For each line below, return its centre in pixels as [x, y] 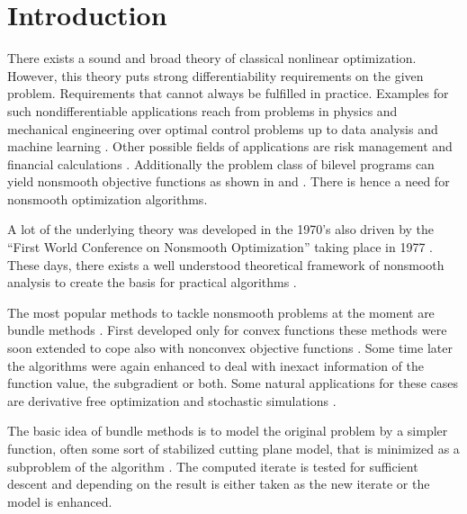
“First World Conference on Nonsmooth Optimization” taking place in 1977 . [220, 247]
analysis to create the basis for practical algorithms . [152, 282]
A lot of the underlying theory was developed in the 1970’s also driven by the [221, 229]
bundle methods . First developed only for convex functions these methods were [227, 330]
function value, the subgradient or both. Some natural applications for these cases [233, 383]
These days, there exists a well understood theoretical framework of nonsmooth [226, 264]
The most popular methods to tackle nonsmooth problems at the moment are [221, 312]
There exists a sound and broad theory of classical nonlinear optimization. [212, 58]
